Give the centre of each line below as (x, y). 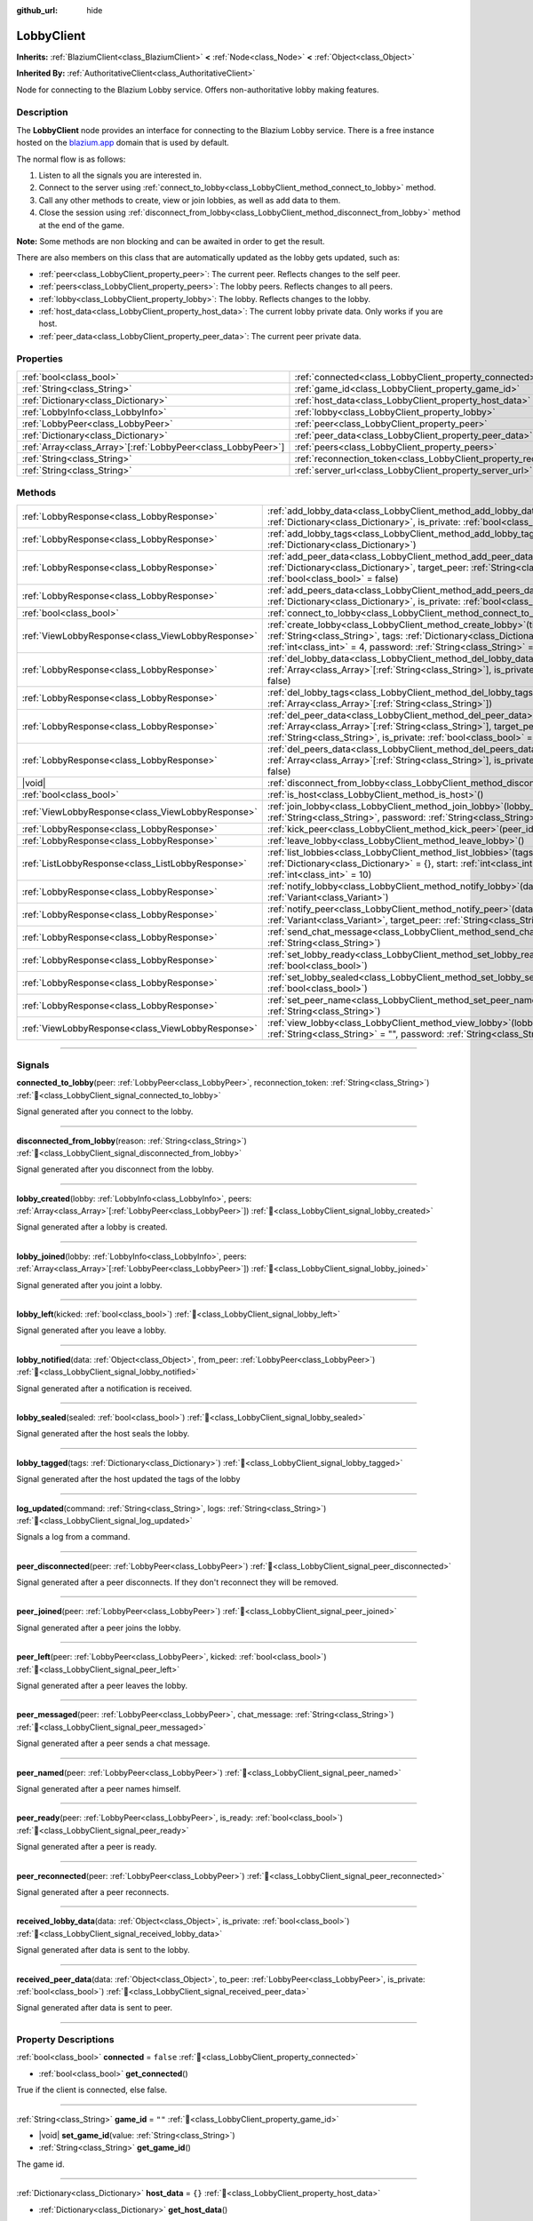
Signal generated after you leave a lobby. (91, 1330)
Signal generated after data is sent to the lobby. (103, 1950)
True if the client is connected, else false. (92, 2090)
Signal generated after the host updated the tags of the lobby (128, 1479)
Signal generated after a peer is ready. (87, 1847)
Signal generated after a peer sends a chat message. (113, 1743)
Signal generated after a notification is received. (104, 1388)
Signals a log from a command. (73, 1537)
